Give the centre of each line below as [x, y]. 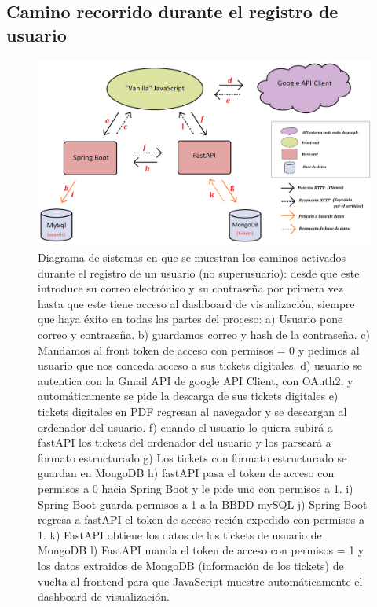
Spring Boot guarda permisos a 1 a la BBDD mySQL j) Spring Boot [203, 504]
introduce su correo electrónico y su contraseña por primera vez [191, 288]
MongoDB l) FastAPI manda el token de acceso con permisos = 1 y [201, 550]
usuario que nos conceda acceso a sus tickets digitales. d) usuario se [200, 365]
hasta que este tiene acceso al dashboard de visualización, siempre [196, 303]
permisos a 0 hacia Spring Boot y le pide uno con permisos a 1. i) [196, 488]
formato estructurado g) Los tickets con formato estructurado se [192, 457]
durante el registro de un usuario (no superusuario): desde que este [199, 272]
